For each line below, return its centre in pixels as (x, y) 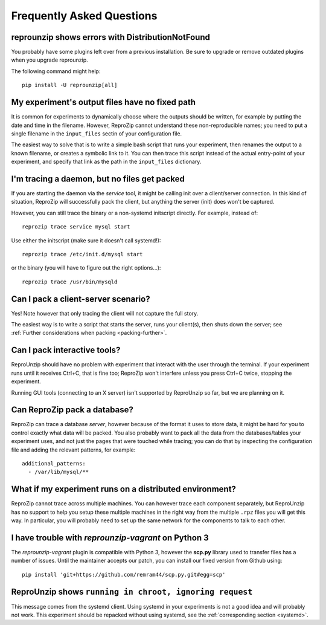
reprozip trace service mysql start (76, 227)
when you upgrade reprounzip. (50, 60)
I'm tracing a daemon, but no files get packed (98, 179)
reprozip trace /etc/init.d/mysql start (82, 254)
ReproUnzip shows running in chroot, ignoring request (132, 591)
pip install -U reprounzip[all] (70, 85)
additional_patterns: (54, 463)
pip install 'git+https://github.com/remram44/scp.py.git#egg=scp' (124, 575)
